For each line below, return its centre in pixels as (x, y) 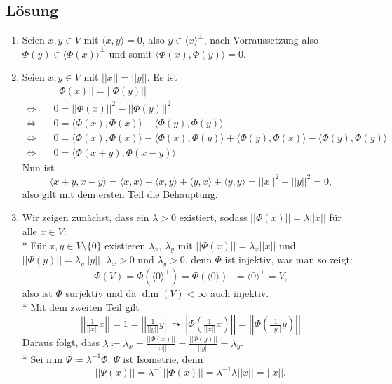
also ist (37, 293)
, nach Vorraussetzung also (261, 40)
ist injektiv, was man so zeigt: (289, 259)
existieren (125, 245)
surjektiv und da (101, 293)
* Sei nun (42, 358)
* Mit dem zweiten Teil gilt (81, 306)
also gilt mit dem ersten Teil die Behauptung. (120, 193)
